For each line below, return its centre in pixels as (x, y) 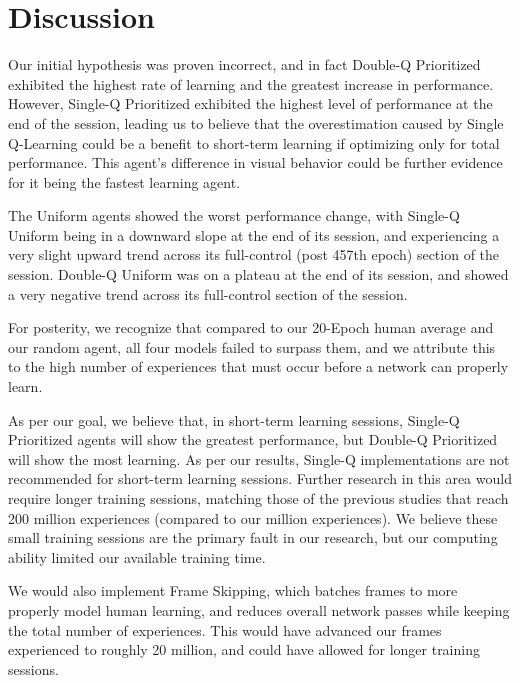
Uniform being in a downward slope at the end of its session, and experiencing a (254, 234)
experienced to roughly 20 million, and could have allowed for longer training (244, 649)
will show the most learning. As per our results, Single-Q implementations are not (259, 458)
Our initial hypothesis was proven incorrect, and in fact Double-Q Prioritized (244, 64)
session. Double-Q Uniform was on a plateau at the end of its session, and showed (258, 274)
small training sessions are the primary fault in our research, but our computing (253, 537)
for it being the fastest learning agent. (124, 181)
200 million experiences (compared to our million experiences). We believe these (253, 517)
